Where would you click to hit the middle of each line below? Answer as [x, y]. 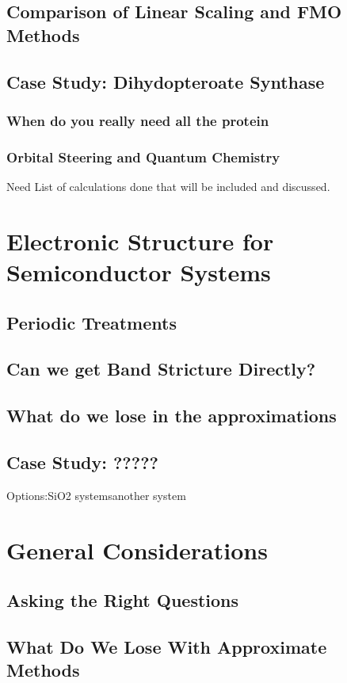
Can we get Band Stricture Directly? [161, 369]
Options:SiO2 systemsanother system [96, 495]
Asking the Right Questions [123, 600]
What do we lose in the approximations [172, 416]
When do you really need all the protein [138, 120]
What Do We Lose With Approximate [167, 646]
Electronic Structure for [140, 240]
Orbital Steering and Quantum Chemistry [143, 156]
